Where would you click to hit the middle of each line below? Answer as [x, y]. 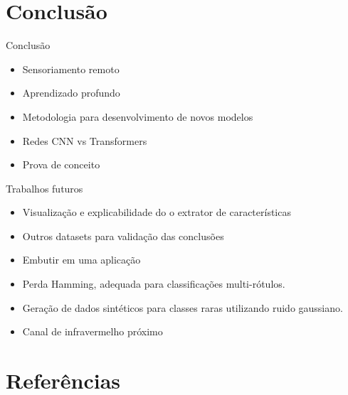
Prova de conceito [61, 164]
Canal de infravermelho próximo [93, 331]
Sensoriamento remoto [71, 69]
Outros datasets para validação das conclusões [123, 236]
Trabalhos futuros [44, 188]
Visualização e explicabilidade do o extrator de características [157, 212]
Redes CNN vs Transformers [85, 140]
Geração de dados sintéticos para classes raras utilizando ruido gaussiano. [183, 307]
